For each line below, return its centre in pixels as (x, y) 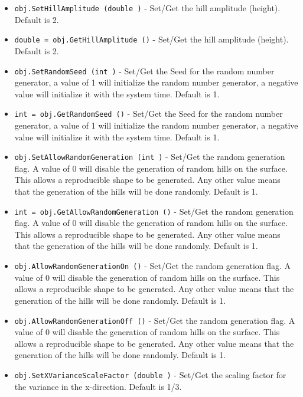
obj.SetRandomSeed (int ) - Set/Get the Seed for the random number (144, 70)
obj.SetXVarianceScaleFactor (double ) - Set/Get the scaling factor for (150, 374)
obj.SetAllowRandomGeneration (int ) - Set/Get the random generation (150, 157)
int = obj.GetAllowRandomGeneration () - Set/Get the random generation (154, 211)
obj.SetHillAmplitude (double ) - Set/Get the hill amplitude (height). (147, 8)
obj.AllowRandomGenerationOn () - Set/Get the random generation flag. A (153, 266)
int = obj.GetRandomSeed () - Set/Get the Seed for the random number (149, 114)
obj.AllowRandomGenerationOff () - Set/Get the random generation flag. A (155, 320)
